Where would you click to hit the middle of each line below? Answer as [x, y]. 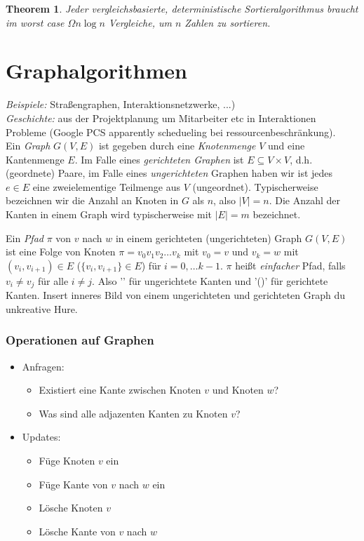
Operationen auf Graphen [80, 340]
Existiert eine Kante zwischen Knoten [120, 390]
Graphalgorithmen [96, 71]
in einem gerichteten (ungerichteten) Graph [209, 238]
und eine [287, 146]
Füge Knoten [67, 461]
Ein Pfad [25, 238]
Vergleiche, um [140, 22]
